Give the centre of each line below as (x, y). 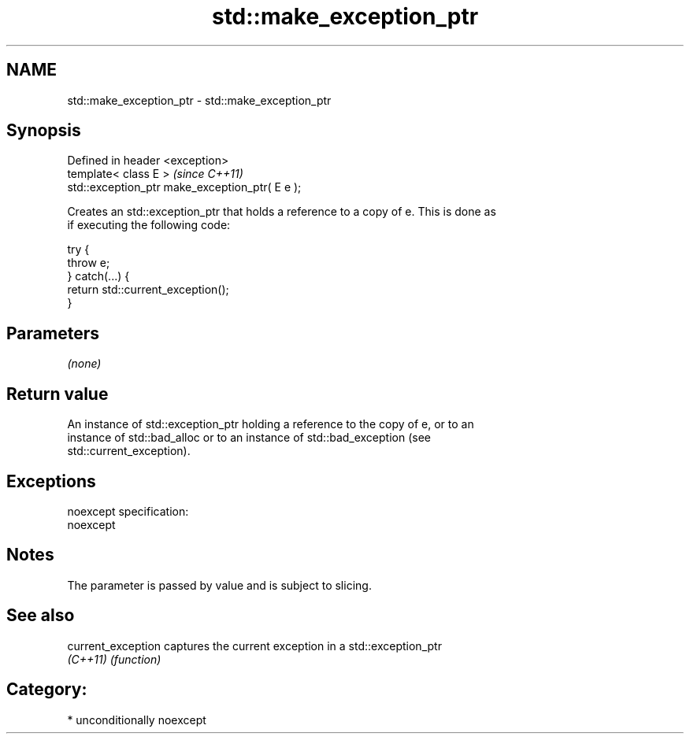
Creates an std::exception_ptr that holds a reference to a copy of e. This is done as (282, 212)
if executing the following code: (149, 225)
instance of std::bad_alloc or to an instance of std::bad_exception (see (249, 438)
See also (41, 616)
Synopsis (44, 131)
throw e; (89, 263)
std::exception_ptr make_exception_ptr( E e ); (184, 187)
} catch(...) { (98, 276)
